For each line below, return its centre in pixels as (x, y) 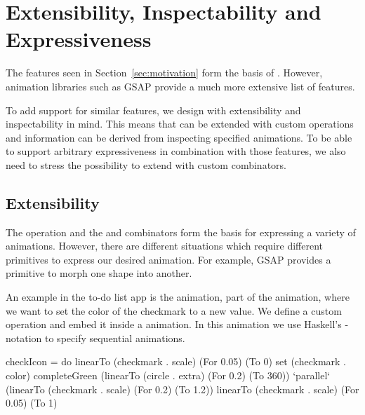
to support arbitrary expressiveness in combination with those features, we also (176, 151)
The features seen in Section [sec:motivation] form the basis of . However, (164, 73)
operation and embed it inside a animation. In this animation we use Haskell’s (174, 324)
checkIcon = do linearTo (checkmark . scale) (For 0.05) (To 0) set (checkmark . (176, 361)
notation (24, 338)
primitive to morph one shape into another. (99, 273)
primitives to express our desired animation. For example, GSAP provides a (168, 259)
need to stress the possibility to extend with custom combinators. (146, 164)
